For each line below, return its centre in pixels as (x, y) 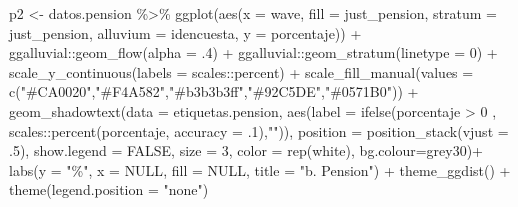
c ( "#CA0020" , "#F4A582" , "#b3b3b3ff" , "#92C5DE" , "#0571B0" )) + (214, 91)
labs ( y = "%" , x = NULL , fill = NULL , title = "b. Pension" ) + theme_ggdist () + (260, 169)
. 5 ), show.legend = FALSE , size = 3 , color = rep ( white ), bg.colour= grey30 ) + (246, 150)
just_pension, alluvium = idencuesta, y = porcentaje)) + (185, 32)
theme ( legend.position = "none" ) (109, 189)
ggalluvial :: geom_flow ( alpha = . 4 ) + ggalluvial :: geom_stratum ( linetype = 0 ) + (253, 52)
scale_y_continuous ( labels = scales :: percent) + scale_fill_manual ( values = (241, 71)
